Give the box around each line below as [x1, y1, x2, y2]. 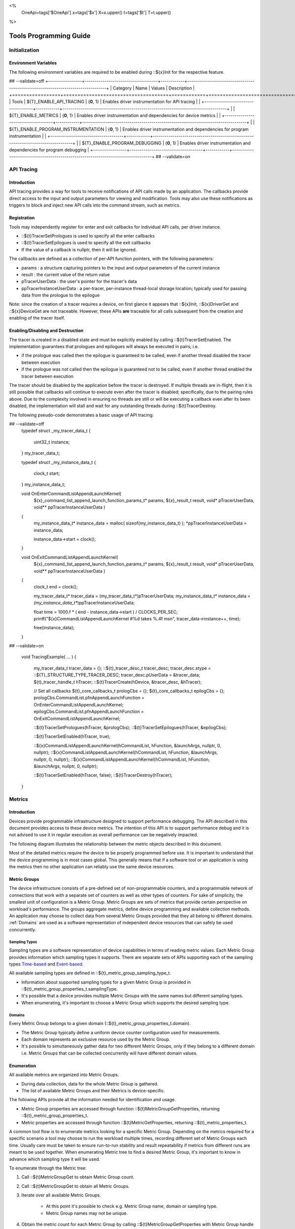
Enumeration [9, 1062, 36, 1069]
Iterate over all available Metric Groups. [21, 1192, 101, 1198]
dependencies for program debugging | [9, 147, 89, 153]
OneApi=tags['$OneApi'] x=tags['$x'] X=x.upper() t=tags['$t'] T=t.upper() [21, 10, 172, 16]
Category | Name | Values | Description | [113, 85, 195, 91]
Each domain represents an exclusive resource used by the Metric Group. [21, 1036, 171, 1042]
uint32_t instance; [33, 439, 70, 445]
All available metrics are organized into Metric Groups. [9, 1072, 119, 1078]
